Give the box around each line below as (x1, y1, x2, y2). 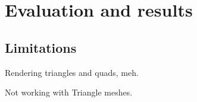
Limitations (5, 38, 77, 56)
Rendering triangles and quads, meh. (5, 66, 139, 78)
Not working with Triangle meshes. (5, 86, 133, 98)
